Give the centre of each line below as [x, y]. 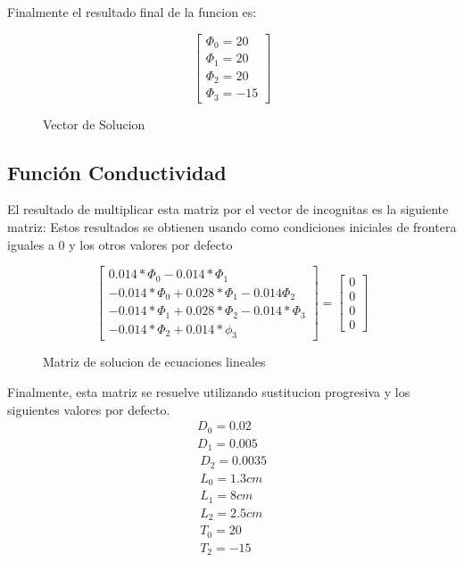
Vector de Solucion [94, 124]
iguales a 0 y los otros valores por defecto [120, 244]
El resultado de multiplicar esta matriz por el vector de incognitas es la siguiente [228, 209]
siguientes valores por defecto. [89, 409]
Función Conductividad [117, 172]
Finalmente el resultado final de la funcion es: [132, 12]
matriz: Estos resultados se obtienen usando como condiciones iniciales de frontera [232, 226]
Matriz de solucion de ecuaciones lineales [154, 362]
